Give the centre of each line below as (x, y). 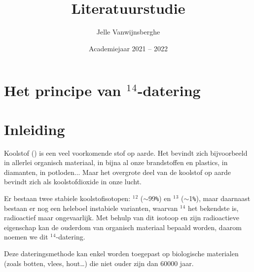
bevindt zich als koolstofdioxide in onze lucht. (73, 182)
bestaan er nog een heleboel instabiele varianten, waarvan (91, 208)
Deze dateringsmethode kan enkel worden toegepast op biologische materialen (121, 254)
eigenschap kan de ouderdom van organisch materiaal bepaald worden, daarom (123, 227)
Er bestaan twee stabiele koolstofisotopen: (67, 198)
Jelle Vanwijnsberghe (128, 32)
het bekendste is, (213, 208)
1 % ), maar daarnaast (220, 198)
